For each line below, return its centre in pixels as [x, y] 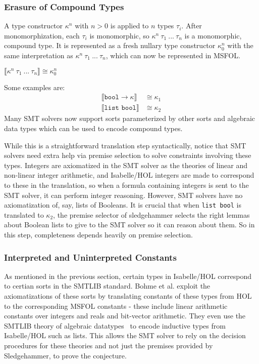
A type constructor [34, 26]
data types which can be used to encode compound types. [93, 128]
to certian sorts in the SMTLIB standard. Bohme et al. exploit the [107, 286]
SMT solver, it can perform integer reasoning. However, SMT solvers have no [123, 195]
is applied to [129, 26]
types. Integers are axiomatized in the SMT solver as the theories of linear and [126, 165]
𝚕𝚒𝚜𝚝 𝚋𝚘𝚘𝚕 [120, 108]
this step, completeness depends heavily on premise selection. [98, 234]
